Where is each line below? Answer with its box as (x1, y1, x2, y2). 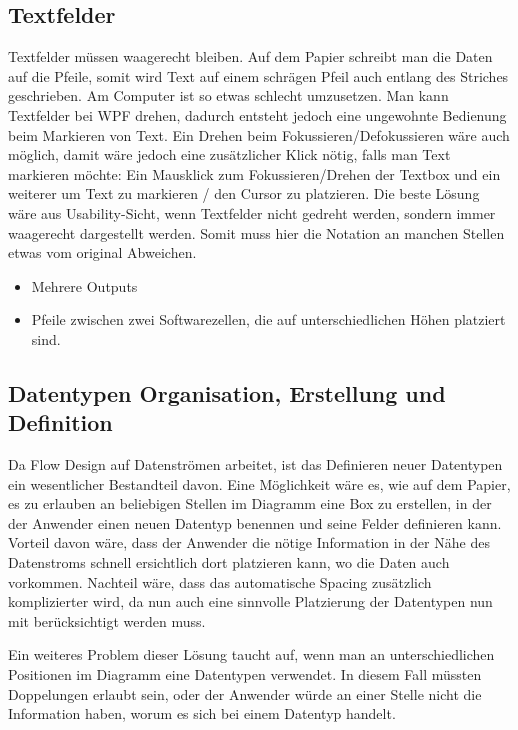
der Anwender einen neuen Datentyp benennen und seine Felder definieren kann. (8, 512, 502, 533)
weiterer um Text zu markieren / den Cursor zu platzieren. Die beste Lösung (8, 183, 480, 204)
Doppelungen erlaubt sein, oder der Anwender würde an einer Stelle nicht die (8, 683, 482, 704)
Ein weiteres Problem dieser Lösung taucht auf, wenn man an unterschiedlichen (8, 644, 495, 665)
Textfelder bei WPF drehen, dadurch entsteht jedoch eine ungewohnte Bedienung (8, 104, 507, 125)
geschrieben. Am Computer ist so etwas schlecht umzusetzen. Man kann (8, 85, 449, 106)
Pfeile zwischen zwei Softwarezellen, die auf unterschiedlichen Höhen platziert (31, 309, 506, 330)
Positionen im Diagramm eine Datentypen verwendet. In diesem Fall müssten (8, 664, 482, 685)
